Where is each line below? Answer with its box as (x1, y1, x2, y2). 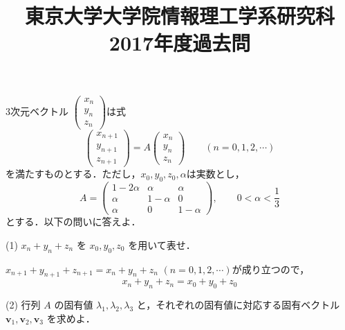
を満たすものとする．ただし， (6, 166, 141, 181)
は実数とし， (186, 166, 245, 181)
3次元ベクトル (6, 103, 68, 118)
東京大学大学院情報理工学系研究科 (24, 1, 335, 30)
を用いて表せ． (128, 237, 196, 252)
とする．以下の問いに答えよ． (6, 214, 141, 229)
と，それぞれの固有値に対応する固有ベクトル (136, 297, 340, 312)
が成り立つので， (232, 261, 310, 276)
